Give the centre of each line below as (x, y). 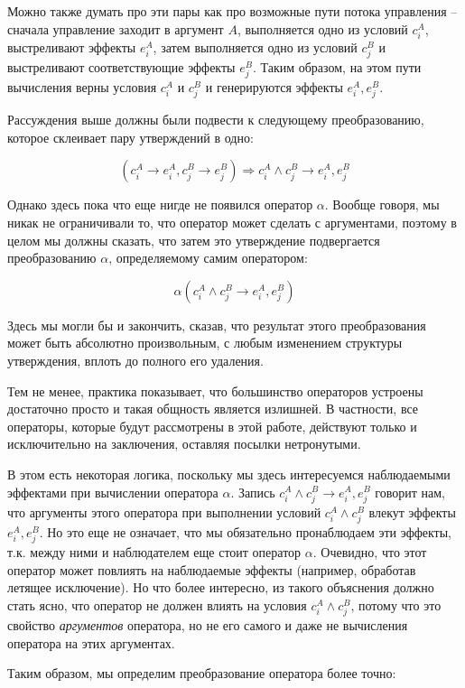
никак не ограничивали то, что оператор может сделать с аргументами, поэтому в (232, 222)
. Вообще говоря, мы (382, 205)
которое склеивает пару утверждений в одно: (130, 137)
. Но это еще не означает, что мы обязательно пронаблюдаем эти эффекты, (245, 531)
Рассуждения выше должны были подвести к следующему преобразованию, (216, 120)
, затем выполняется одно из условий (255, 46)
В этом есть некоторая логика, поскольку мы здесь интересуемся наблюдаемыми (229, 474)
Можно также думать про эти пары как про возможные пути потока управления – (232, 11)
